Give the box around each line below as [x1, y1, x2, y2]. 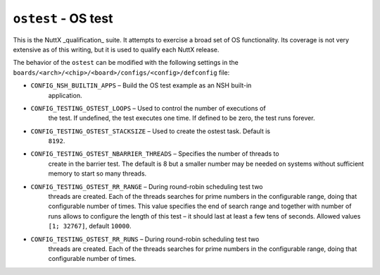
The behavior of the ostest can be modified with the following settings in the [13, 59, 239, 67]
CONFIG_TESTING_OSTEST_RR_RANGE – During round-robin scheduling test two [30, 182, 263, 190]
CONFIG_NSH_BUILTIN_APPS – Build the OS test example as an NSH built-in [30, 81, 252, 90]
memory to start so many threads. [48, 169, 147, 178]
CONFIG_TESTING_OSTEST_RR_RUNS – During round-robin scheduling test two [30, 235, 260, 243]
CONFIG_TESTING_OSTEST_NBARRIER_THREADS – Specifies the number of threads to [30, 149, 279, 158]
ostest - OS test [13, 11, 113, 26]
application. [48, 91, 82, 99]
